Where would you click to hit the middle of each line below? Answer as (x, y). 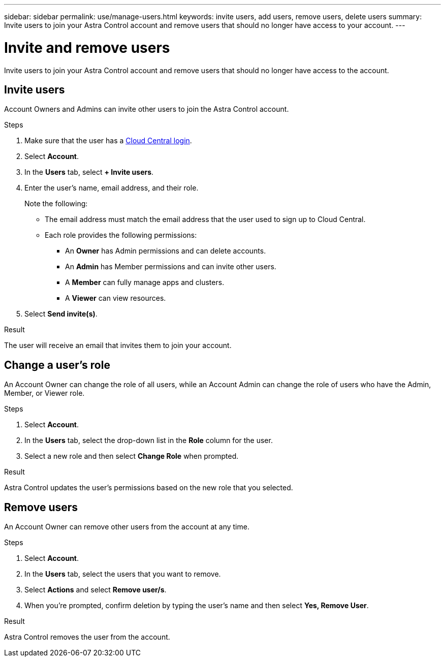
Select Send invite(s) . (61, 314)
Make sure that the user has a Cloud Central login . (108, 141)
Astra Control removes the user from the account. (87, 637)
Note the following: (56, 204)
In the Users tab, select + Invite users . (89, 172)
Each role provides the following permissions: (121, 235)
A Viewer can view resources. (116, 298)
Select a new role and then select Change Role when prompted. (132, 456)
